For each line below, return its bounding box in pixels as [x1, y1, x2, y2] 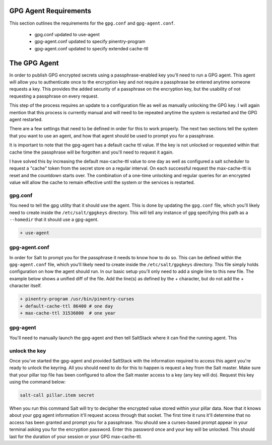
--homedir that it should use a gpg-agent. [9, 216, 99, 222]
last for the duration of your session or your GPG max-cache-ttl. [9, 433, 142, 439]
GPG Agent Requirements [9, 7, 92, 15]
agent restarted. [9, 116, 43, 122]
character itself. [9, 282, 42, 289]
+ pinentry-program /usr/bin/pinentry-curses [20, 296, 134, 302]
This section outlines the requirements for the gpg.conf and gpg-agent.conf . [9, 20, 175, 26]
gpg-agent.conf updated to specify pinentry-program [34, 38, 146, 45]
